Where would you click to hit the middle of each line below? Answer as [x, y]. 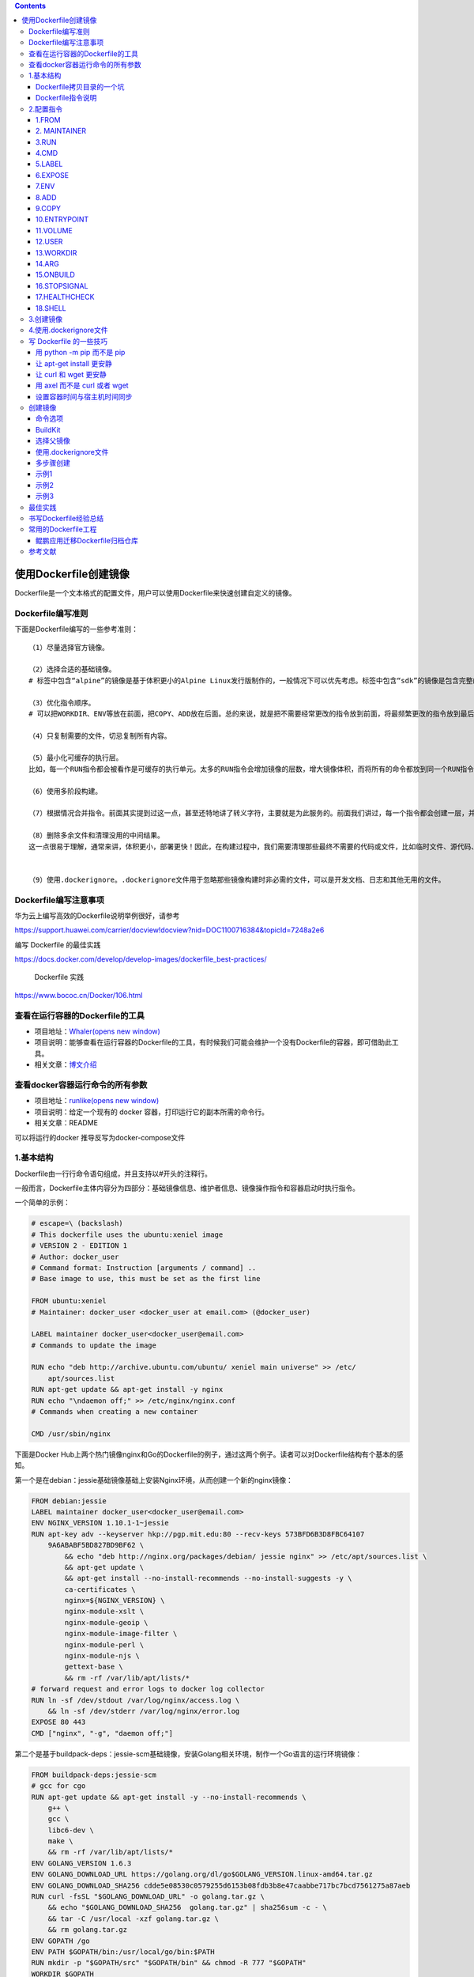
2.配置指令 [46, 109]
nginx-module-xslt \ [104, 1612]
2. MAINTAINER [61, 131]
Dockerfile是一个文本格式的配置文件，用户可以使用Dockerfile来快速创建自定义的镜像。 [155, 593]
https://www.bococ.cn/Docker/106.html [79, 995]
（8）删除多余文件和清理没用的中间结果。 [97, 835]
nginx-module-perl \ [104, 1644]
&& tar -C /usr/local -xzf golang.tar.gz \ [133, 1918]
